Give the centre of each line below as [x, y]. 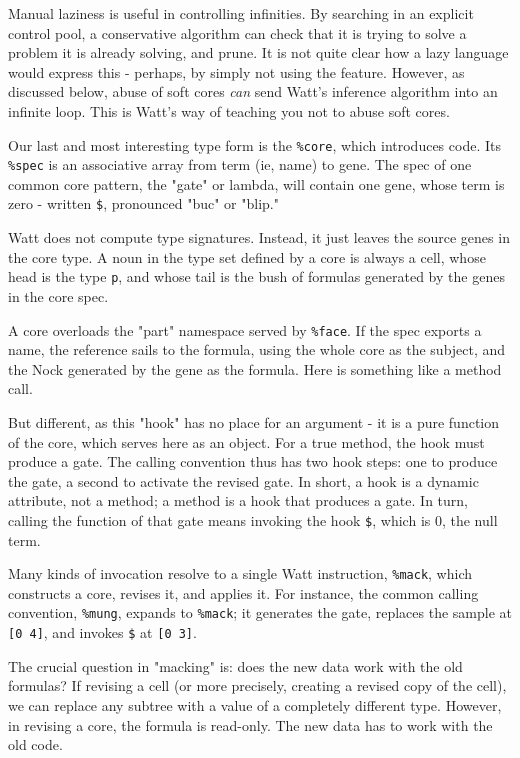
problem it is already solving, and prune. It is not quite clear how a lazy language [258, 52]
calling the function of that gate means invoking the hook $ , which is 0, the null [253, 519]
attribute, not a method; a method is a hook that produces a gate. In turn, [238, 500]
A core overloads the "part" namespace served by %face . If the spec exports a [245, 329]
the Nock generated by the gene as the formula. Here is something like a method [255, 368]
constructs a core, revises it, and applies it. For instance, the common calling [243, 592]
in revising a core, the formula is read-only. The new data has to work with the [250, 724]
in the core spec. [58, 295]
